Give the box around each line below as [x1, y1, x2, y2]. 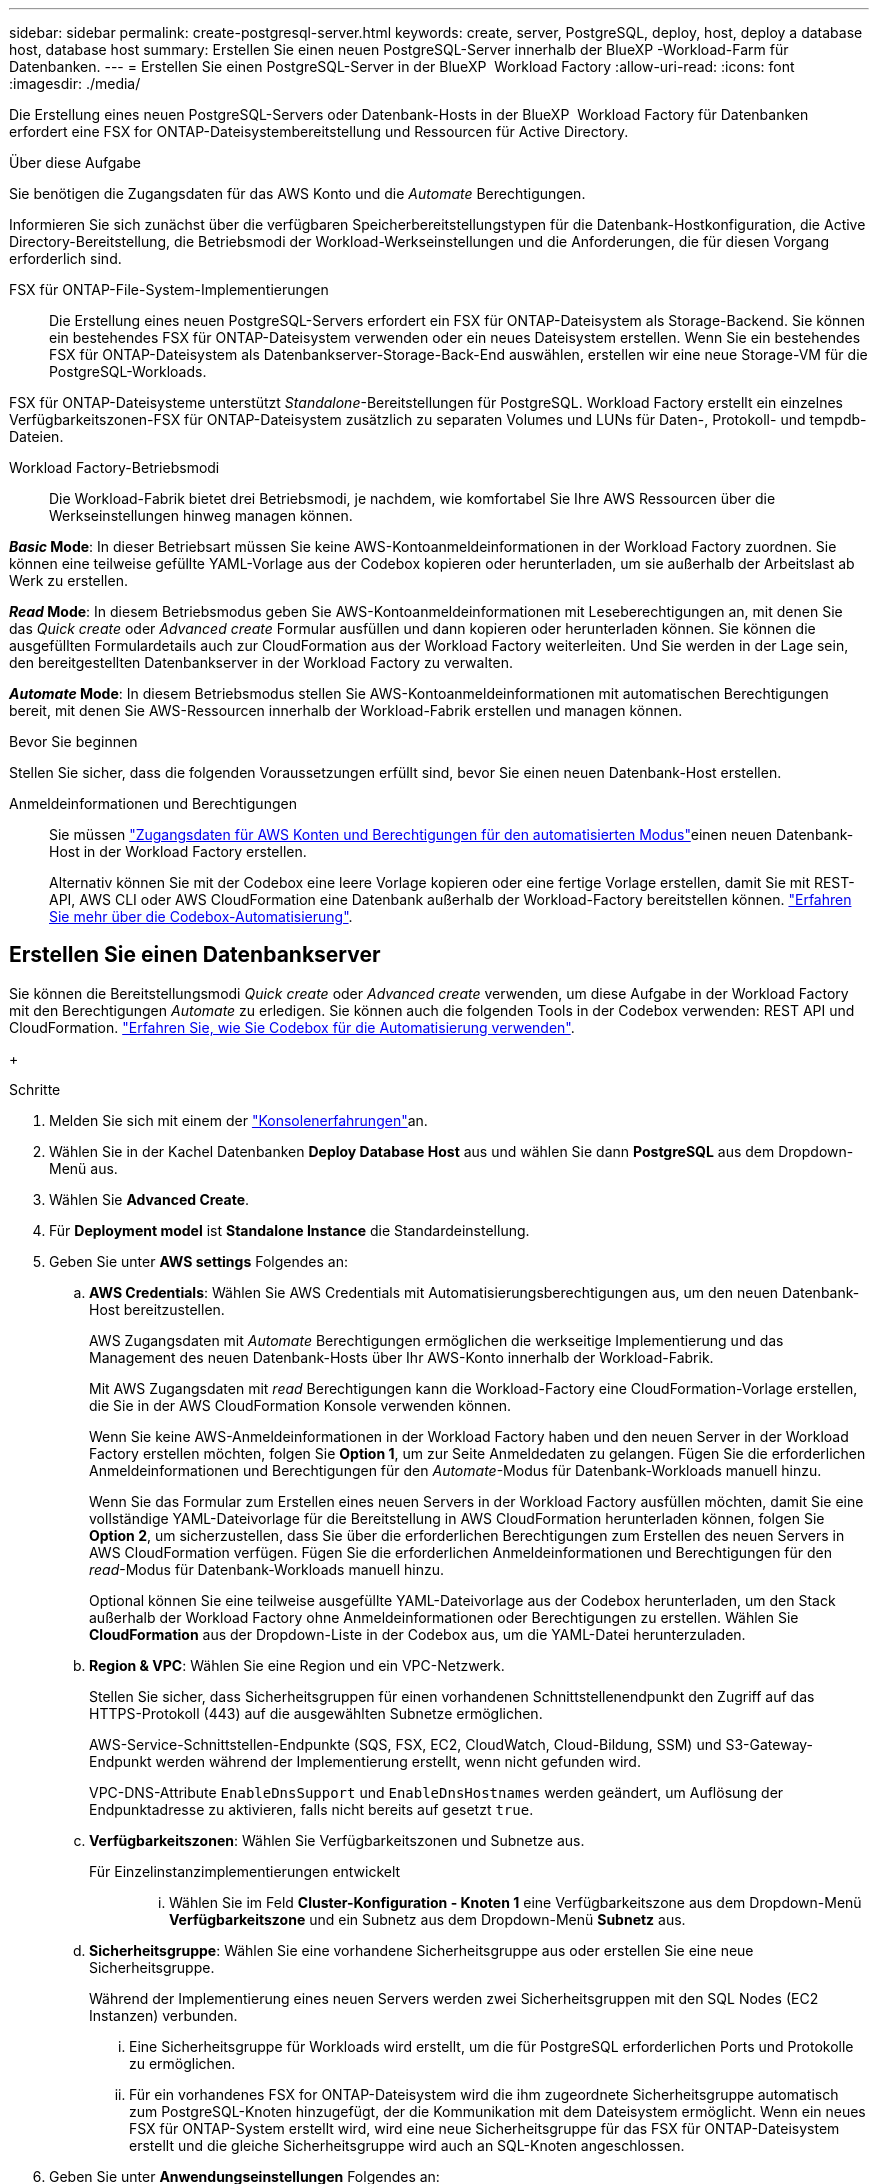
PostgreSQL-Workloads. [49, 363, 207, 380]
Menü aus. [49, 1159, 118, 1177]
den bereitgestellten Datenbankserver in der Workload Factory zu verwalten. [9, 654, 513, 671]
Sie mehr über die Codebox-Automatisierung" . [49, 908, 353, 925]
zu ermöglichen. [129, 2054, 236, 2072]
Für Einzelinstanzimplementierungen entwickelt [89, 1862, 401, 1880]
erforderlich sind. [9, 250, 122, 267]
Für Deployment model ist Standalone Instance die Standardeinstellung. [49, 1221, 530, 1239]
